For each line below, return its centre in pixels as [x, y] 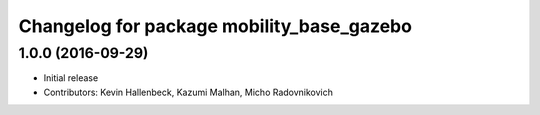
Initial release [71, 78]
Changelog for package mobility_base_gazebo [215, 26]
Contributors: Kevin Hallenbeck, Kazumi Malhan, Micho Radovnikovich [188, 92]
